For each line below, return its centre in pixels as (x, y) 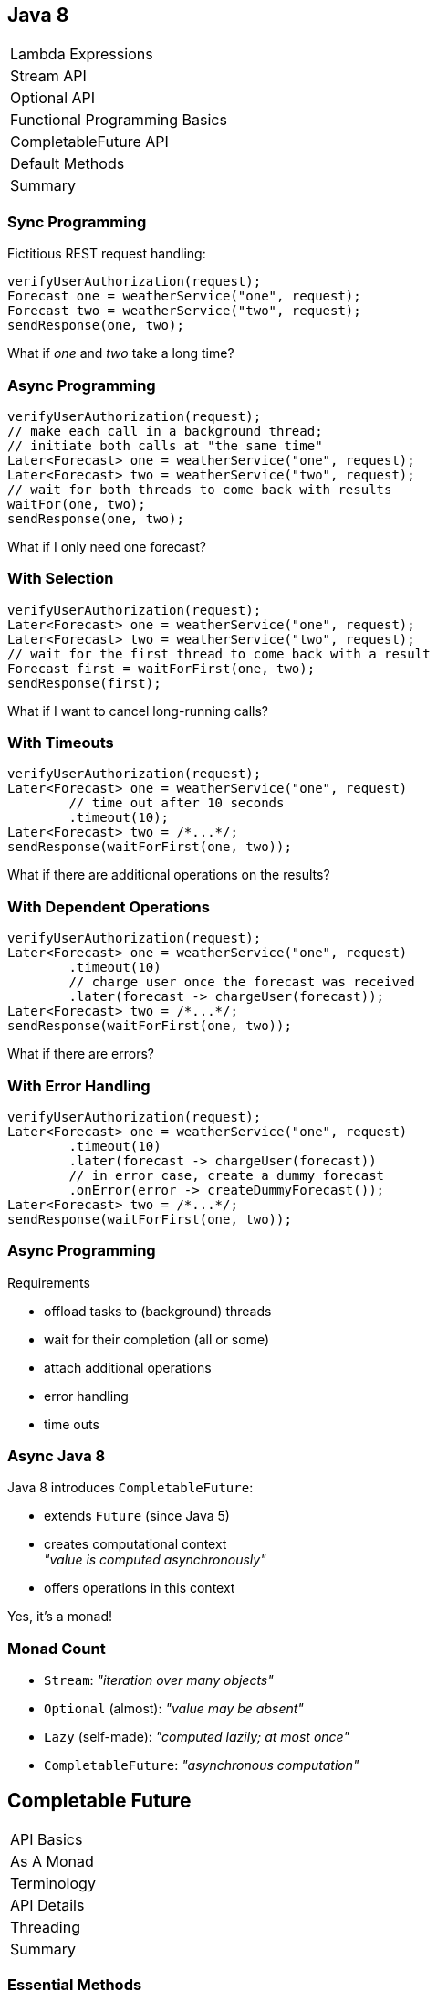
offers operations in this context (140, 1588)
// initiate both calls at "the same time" (165, 445)
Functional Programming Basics (119, 120)
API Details (47, 1906)
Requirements (49, 1282)
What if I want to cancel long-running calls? (138, 711)
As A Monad (52, 1862)
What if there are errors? (81, 1054)
